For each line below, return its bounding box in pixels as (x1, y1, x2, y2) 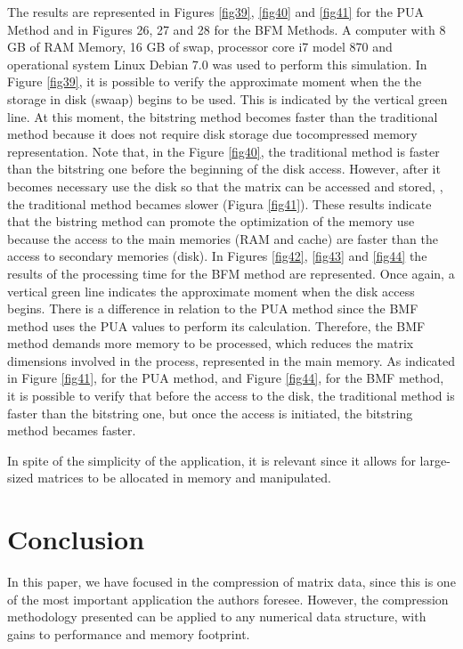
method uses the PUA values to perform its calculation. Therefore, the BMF (7, 316, 426, 335)
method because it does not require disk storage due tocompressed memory (7, 125, 418, 143)
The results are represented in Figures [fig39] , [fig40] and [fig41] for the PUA (7, 3, 425, 20)
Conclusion (7, 521, 145, 557)
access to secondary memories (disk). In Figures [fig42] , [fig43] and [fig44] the (7, 247, 427, 265)
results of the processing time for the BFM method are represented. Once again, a (7, 264, 455, 282)
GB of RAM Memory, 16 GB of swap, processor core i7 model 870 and (7, 37, 393, 56)
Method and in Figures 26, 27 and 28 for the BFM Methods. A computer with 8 (7, 20, 446, 38)
